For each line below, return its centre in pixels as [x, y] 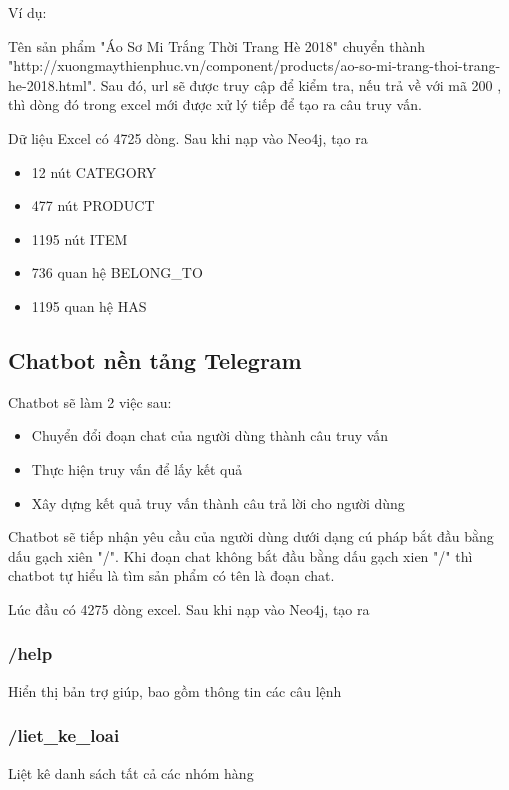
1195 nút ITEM [79, 238]
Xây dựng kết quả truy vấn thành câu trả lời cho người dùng [218, 502]
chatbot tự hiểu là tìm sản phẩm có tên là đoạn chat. [171, 575]
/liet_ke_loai [64, 735]
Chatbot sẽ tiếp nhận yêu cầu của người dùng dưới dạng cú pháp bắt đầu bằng [251, 536]
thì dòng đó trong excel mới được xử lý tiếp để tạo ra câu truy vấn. [215, 104]
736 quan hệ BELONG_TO [117, 272]
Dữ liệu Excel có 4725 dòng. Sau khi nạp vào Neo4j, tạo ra [188, 137]
